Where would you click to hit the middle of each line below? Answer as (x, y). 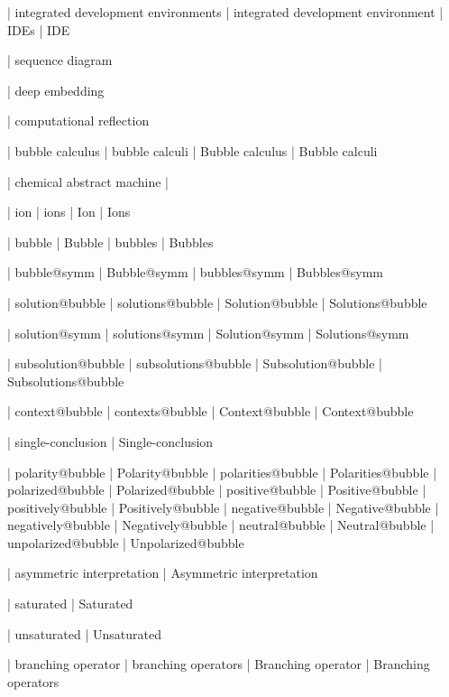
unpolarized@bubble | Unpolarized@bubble (126, 542)
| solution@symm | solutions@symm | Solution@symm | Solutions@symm (208, 333)
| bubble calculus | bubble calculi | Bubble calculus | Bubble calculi (192, 150)
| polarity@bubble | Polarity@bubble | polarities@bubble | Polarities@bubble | (222, 472)
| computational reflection (78, 121)
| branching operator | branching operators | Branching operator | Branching (219, 664)
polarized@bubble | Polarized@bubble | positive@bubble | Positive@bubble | (217, 490)
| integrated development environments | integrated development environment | (225, 12)
